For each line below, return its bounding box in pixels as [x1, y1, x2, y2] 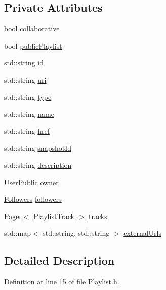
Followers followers [4, 194, 62, 204]
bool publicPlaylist [4, 40, 62, 51]
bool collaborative [4, 23, 60, 34]
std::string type [4, 91, 52, 102]
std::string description [4, 159, 72, 170]
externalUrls [123, 228, 162, 238]
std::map [4, 228, 31, 238]
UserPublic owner [4, 176, 59, 187]
